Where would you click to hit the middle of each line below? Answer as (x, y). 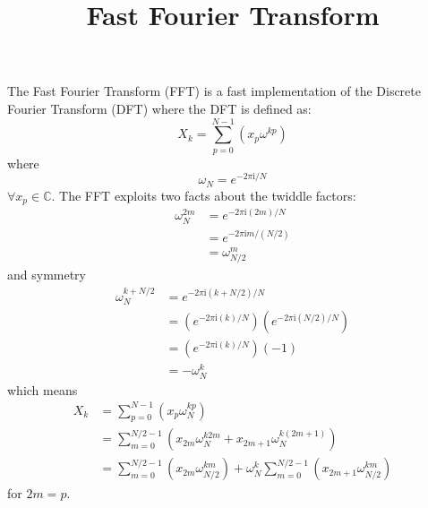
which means (43, 389)
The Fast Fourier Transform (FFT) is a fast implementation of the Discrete (214, 91)
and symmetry (47, 275)
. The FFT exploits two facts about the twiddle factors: (204, 195)
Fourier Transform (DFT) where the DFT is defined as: (159, 108)
